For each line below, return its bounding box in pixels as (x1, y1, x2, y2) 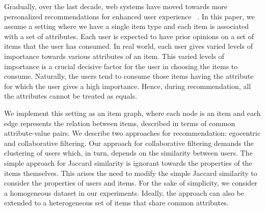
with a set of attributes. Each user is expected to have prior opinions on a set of (4, 31, 254, 41)
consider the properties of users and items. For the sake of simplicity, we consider (4, 177, 257, 188)
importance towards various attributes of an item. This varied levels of (4, 50, 224, 61)
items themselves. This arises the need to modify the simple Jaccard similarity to (4, 167, 257, 178)
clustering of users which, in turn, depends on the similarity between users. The (4, 147, 253, 158)
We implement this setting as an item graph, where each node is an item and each (4, 107, 261, 118)
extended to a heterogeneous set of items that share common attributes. (4, 197, 229, 208)
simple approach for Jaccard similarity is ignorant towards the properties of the (4, 157, 252, 168)
